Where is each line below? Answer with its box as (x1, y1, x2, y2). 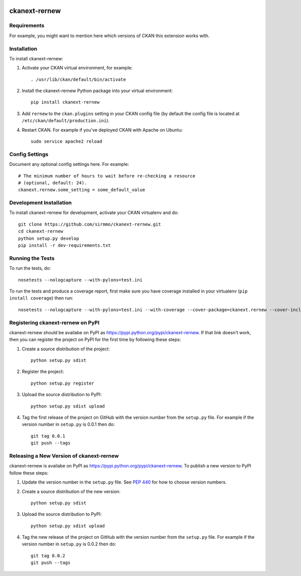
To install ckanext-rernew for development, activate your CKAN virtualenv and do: (9, 210, 179, 216)
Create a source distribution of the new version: (22, 488, 120, 495)
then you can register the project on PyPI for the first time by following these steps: (9, 337, 181, 343)
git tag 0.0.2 (31, 553, 65, 558)
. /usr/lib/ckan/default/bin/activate (31, 76, 126, 82)
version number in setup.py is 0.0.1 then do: (22, 421, 115, 427)
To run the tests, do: (9, 265, 51, 271)
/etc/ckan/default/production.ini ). (22, 118, 110, 124)
